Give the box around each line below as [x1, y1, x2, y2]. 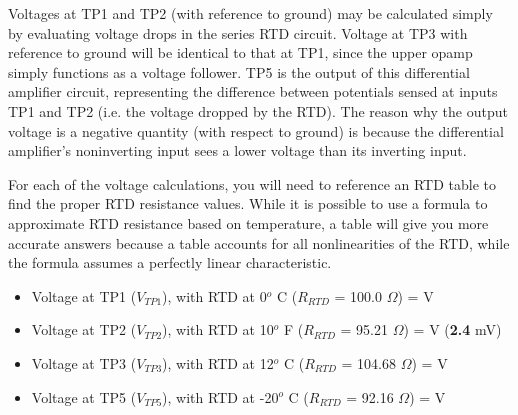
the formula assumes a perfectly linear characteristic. [8, 252, 332, 273]
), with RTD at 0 [162, 285, 267, 306]
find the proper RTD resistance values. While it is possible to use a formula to [8, 193, 488, 214]
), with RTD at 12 [162, 352, 274, 373]
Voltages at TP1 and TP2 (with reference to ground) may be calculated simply [8, 3, 493, 23]
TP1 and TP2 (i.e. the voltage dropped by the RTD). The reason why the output [8, 100, 508, 121]
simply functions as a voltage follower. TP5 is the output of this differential [8, 61, 470, 82]
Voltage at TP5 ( [31, 386, 137, 407]
